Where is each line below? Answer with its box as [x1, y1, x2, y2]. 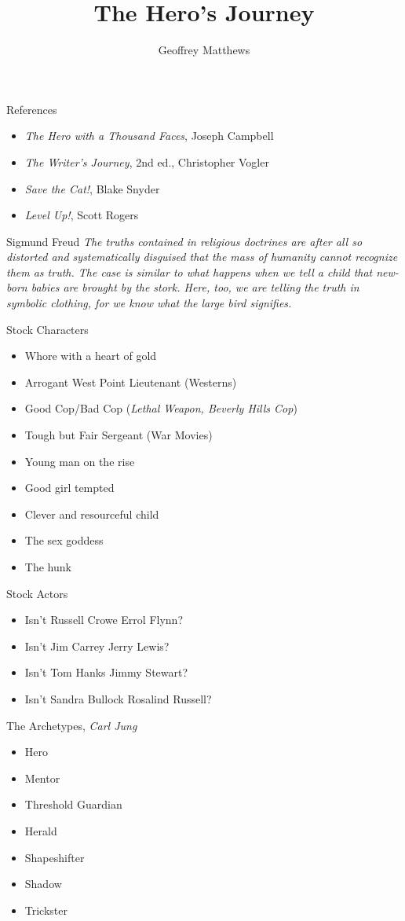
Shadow [24, 875, 62, 892]
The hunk [24, 559, 71, 574]
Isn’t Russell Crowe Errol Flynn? [24, 611, 184, 628]
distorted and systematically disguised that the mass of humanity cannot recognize [6, 248, 398, 265]
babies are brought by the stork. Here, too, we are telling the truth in [31, 279, 359, 295]
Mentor [24, 769, 60, 786]
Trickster [24, 901, 68, 918]
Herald [24, 822, 57, 838]
